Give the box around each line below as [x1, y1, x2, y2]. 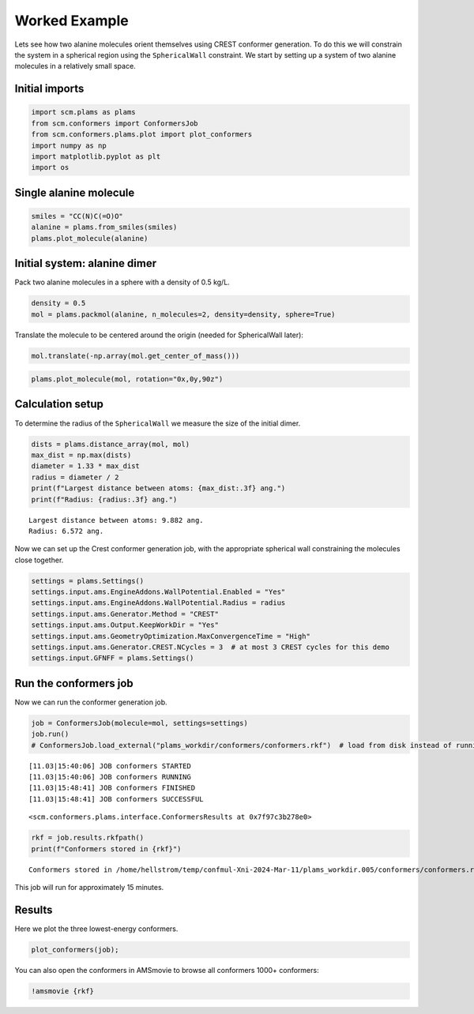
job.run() [31, 730, 70, 738]
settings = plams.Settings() [31, 576, 145, 585]
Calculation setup [14, 397, 104, 411]
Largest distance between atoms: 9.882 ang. [28, 516, 205, 524]
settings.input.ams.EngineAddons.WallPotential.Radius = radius [31, 599, 286, 607]
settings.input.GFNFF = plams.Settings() [31, 654, 194, 663]
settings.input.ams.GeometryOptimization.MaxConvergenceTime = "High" [31, 632, 311, 640]
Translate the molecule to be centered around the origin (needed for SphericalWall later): [14, 330, 304, 340]
